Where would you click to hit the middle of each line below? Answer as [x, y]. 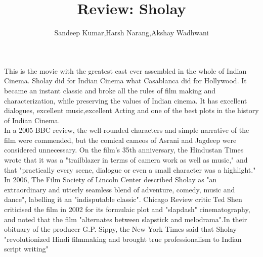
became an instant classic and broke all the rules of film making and [110, 90]
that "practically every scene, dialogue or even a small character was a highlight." [130, 169]
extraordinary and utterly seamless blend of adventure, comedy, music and [120, 189]
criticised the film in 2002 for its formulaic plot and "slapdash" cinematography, [127, 209]
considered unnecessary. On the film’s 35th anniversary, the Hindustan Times [124, 150]
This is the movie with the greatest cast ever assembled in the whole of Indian [125, 70]
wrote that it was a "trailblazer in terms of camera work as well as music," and [126, 160]
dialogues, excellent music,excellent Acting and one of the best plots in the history [131, 110]
